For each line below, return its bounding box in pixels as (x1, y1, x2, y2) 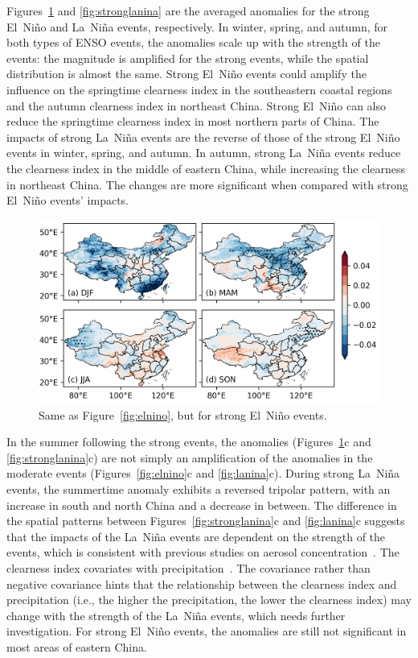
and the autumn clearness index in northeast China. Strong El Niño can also (6, 97, 386, 114)
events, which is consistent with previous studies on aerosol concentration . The (6, 544, 400, 561)
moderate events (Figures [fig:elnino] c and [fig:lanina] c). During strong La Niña (6, 465, 400, 482)
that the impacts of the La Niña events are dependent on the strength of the (6, 528, 386, 544)
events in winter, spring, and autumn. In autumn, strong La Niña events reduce (6, 144, 401, 161)
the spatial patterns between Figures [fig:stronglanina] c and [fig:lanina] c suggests (6, 512, 405, 529)
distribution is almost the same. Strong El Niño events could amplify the (6, 65, 367, 82)
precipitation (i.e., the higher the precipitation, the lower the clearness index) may (6, 591, 412, 608)
